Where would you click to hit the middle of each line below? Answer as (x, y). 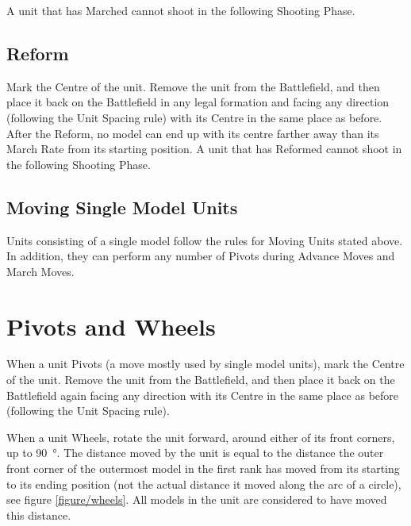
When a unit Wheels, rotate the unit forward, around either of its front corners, (201, 437)
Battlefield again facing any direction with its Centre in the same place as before (203, 395)
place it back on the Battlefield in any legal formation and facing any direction (198, 102)
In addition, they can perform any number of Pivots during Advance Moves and (201, 256)
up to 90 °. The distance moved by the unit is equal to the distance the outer (195, 453)
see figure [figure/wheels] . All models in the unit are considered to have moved (197, 499)
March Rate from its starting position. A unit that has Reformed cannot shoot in (204, 149)
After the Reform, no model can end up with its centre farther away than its (193, 133)
